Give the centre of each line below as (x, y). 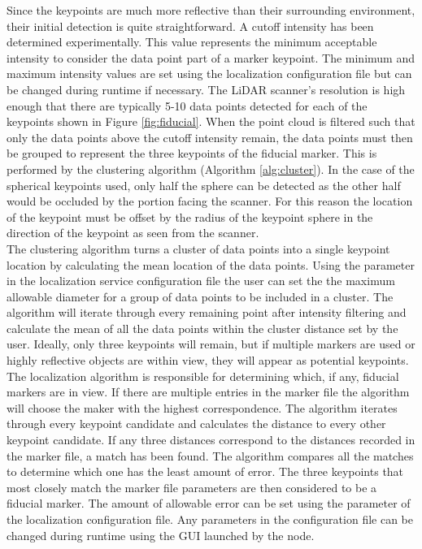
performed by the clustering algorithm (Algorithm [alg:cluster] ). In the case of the (211, 169)
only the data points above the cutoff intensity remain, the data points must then (210, 137)
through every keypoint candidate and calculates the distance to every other (196, 424)
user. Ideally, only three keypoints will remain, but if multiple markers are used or (211, 344)
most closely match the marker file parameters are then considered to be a (192, 487)
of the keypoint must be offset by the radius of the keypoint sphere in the (190, 216)
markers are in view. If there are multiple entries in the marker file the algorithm (208, 392)
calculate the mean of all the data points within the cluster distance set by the (202, 328)
